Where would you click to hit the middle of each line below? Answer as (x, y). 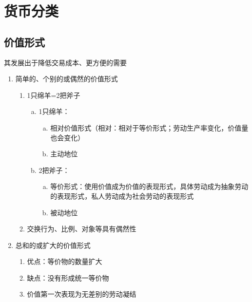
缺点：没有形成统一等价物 (68, 277)
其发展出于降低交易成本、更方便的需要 (65, 62)
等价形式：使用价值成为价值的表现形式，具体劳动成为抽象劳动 (149, 186)
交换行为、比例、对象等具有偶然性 (82, 229)
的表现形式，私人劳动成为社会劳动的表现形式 (122, 196)
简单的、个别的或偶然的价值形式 (67, 79)
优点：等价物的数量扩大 (65, 261)
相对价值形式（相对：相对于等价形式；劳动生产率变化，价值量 (149, 127)
